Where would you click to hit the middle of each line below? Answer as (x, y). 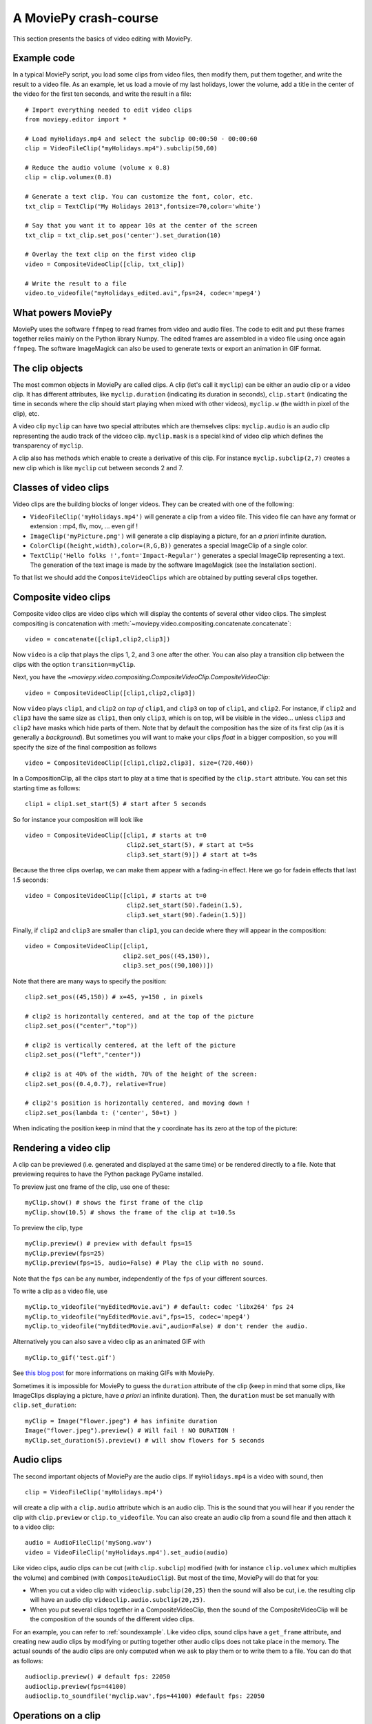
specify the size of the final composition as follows (85, 747)
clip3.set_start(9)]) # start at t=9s (192, 854)
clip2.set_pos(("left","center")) (83, 1055)
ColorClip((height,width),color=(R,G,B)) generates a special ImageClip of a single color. (169, 545)
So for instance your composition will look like (78, 819)
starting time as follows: (46, 788)
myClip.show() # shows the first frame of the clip (114, 1203)
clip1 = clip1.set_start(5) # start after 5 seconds (116, 804)
